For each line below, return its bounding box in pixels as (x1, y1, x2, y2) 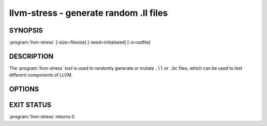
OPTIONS (9, 85, 39, 93)
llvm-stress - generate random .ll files (9, 7, 168, 18)
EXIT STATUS (9, 101, 51, 109)
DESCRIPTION (9, 52, 54, 60)
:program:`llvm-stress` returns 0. (9, 114, 76, 120)
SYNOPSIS (9, 26, 43, 35)
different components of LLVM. (9, 72, 73, 78)
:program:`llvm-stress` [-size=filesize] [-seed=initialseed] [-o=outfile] (9, 40, 151, 45)
